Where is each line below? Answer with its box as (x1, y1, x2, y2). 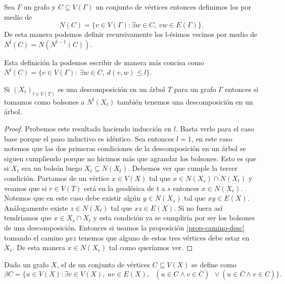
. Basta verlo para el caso (175, 123, 254, 134)
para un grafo (174, 83, 216, 94)
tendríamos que (4, 212, 52, 223)
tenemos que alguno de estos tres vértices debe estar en (78, 232, 250, 243)
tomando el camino (4, 232, 63, 243)
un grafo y (23, 2, 56, 12)
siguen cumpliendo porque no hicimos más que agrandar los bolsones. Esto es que (4, 153, 257, 163)
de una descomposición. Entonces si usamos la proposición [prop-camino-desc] (4, 222, 245, 232)
